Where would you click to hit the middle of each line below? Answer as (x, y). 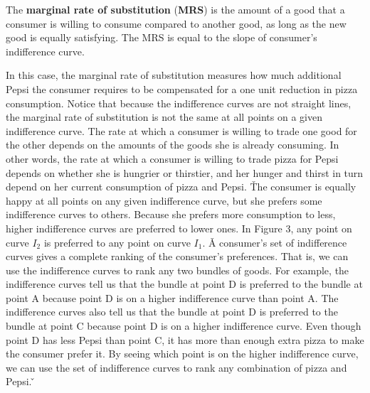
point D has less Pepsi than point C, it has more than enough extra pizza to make (185, 339)
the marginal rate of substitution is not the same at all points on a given (164, 117)
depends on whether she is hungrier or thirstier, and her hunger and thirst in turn (185, 172)
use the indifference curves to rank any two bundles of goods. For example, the (178, 270)
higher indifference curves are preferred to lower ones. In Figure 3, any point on (179, 228)
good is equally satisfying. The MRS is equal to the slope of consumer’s (162, 37)
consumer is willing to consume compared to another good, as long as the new (176, 23)
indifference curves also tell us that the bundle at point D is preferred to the (172, 312)
